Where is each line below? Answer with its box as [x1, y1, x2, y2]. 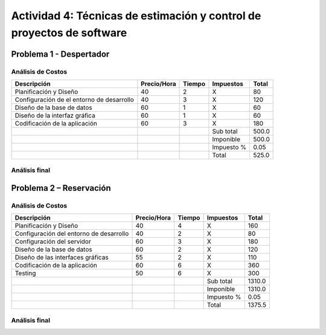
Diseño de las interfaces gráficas [14, 254, 109, 262]
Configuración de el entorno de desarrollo [14, 95, 134, 104]
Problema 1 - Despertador [11, 49, 110, 59]
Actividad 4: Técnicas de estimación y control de [11, 9, 261, 22]
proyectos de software [11, 26, 127, 39]
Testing [14, 269, 36, 278]
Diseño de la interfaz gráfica [14, 112, 96, 120]
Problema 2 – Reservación [11, 183, 111, 193]
